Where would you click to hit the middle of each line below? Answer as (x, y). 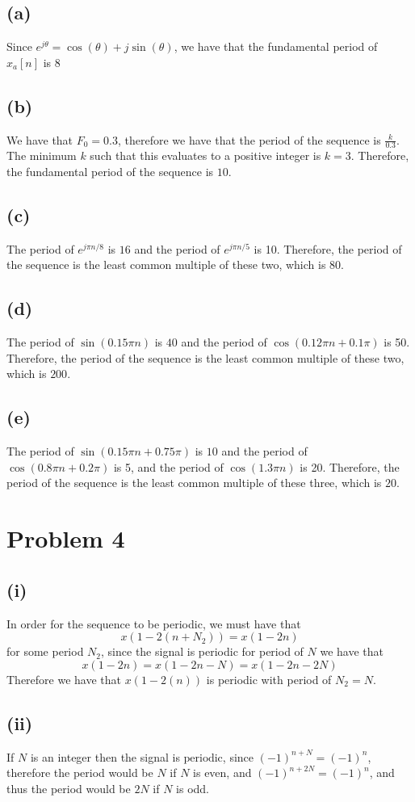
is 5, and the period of (168, 466)
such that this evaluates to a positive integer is (205, 155)
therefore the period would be (80, 773)
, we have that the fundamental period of (276, 46)
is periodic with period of (269, 679)
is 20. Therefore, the (350, 466)
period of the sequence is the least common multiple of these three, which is (194, 483)
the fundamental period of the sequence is (110, 172)
